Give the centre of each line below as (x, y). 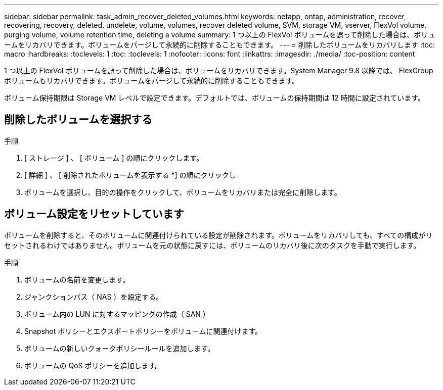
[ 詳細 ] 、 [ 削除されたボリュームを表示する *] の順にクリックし (130, 175)
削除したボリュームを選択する (78, 120)
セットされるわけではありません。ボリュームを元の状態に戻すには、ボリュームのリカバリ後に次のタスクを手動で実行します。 (212, 245)
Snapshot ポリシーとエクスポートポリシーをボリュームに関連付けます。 (143, 331)
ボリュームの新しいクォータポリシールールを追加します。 (120, 348)
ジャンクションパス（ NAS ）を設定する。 (94, 297)
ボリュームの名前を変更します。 (77, 279)
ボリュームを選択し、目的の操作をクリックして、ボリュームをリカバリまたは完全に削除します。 (183, 192)
